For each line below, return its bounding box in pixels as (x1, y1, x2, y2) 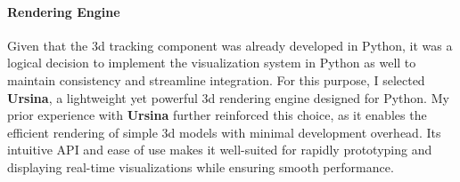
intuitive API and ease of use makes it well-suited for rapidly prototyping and (7, 140, 432, 159)
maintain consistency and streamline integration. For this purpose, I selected (7, 70, 425, 89)
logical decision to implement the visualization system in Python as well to (7, 53, 416, 72)
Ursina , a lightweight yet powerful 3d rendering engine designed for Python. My (7, 88, 449, 107)
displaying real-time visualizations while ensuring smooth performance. (7, 157, 394, 176)
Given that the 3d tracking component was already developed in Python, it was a (7, 36, 453, 54)
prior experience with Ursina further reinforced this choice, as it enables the (7, 106, 427, 124)
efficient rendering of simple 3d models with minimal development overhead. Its (7, 123, 441, 141)
